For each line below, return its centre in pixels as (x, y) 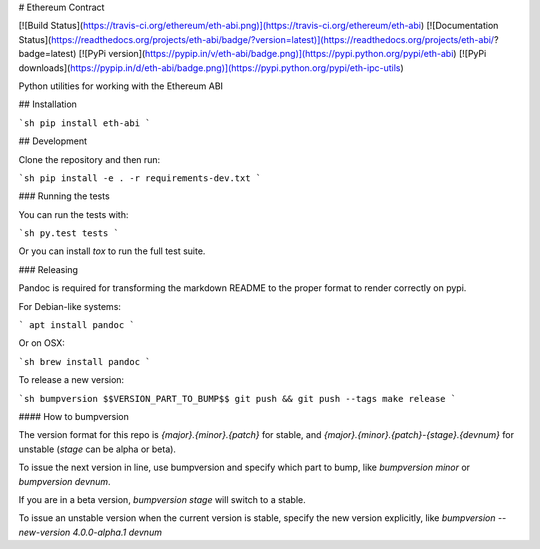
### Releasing (48, 269)
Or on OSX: (41, 343)
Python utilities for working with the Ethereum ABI (121, 86)
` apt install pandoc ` (76, 325)
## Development (53, 141)
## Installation (47, 104)
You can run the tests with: (73, 214)
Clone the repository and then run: (89, 159)
